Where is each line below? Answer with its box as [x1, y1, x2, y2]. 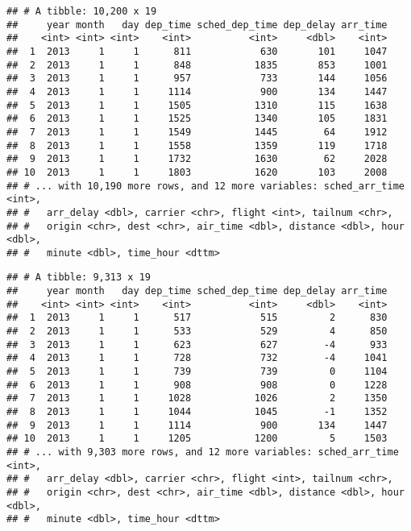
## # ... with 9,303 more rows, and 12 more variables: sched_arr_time [6, 446, 399, 458]
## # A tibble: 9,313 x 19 [6, 272, 151, 284]
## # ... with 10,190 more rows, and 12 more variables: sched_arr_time [6, 180, 405, 192]
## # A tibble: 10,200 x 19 [6, 6, 157, 17]
